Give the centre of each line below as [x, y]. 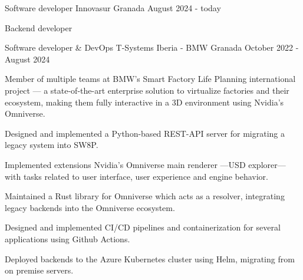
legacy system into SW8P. [52, 145]
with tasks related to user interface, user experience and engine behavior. [136, 176]
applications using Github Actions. [67, 238]
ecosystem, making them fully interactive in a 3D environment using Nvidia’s [144, 102]
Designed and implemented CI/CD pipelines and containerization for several [143, 227]
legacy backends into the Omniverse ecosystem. [90, 207]
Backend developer [39, 27]
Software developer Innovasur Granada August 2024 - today [113, 8]
